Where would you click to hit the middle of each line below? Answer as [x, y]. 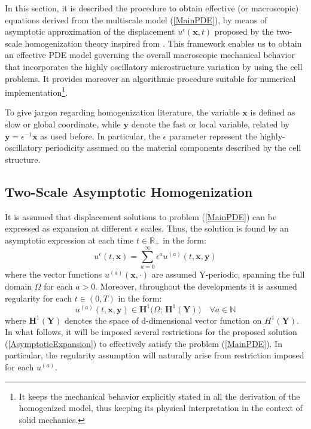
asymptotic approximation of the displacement [90, 31]
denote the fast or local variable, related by [210, 124]
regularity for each [39, 298]
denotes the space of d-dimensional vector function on [163, 320]
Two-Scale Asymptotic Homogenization [129, 191]
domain [19, 286]
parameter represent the [213, 136]
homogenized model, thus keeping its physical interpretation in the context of [161, 408]
